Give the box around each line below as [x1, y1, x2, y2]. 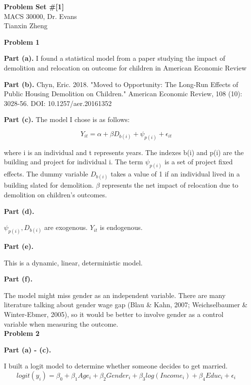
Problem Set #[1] [4, 1, 64, 11]
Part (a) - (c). [4, 344, 51, 354]
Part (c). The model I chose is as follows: [4, 114, 130, 124]
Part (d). [4, 206, 34, 216]
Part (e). [4, 241, 33, 251]
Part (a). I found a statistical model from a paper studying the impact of [4, 53, 225, 63]
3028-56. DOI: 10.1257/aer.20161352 [4, 98, 112, 108]
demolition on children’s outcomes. [4, 190, 107, 200]
